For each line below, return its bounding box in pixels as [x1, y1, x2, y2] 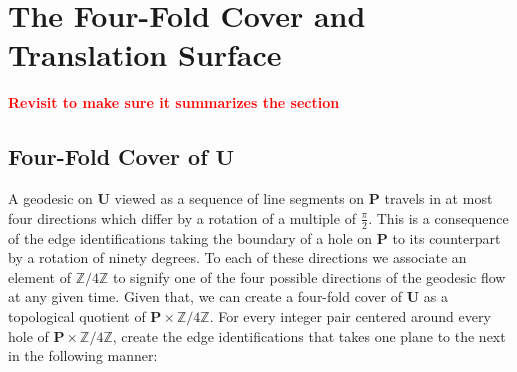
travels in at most [384, 188, 493, 209]
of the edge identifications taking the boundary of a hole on [8, 227, 373, 248]
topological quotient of [8, 305, 146, 326]
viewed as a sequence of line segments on [114, 188, 365, 209]
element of [8, 266, 71, 287]
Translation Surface [8, 34, 282, 75]
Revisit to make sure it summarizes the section [8, 92, 340, 113]
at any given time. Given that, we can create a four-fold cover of [8, 286, 403, 307]
